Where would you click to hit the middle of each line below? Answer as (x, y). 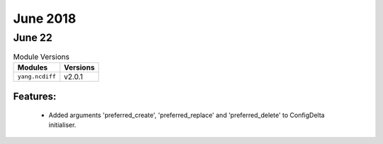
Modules (33, 67)
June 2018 (45, 18)
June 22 (33, 38)
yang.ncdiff (37, 77)
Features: (35, 97)
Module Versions (41, 57)
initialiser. (62, 125)
